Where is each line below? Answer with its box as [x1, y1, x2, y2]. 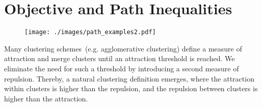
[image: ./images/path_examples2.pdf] [24, 29, 156, 36]
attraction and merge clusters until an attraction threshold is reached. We [4, 53, 235, 64]
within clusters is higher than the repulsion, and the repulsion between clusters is [4, 83, 258, 94]
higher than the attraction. [4, 93, 88, 103]
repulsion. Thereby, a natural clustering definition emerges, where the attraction [4, 73, 254, 84]
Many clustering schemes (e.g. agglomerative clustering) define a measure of [4, 43, 242, 53]
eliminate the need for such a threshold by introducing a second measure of [4, 63, 239, 73]
